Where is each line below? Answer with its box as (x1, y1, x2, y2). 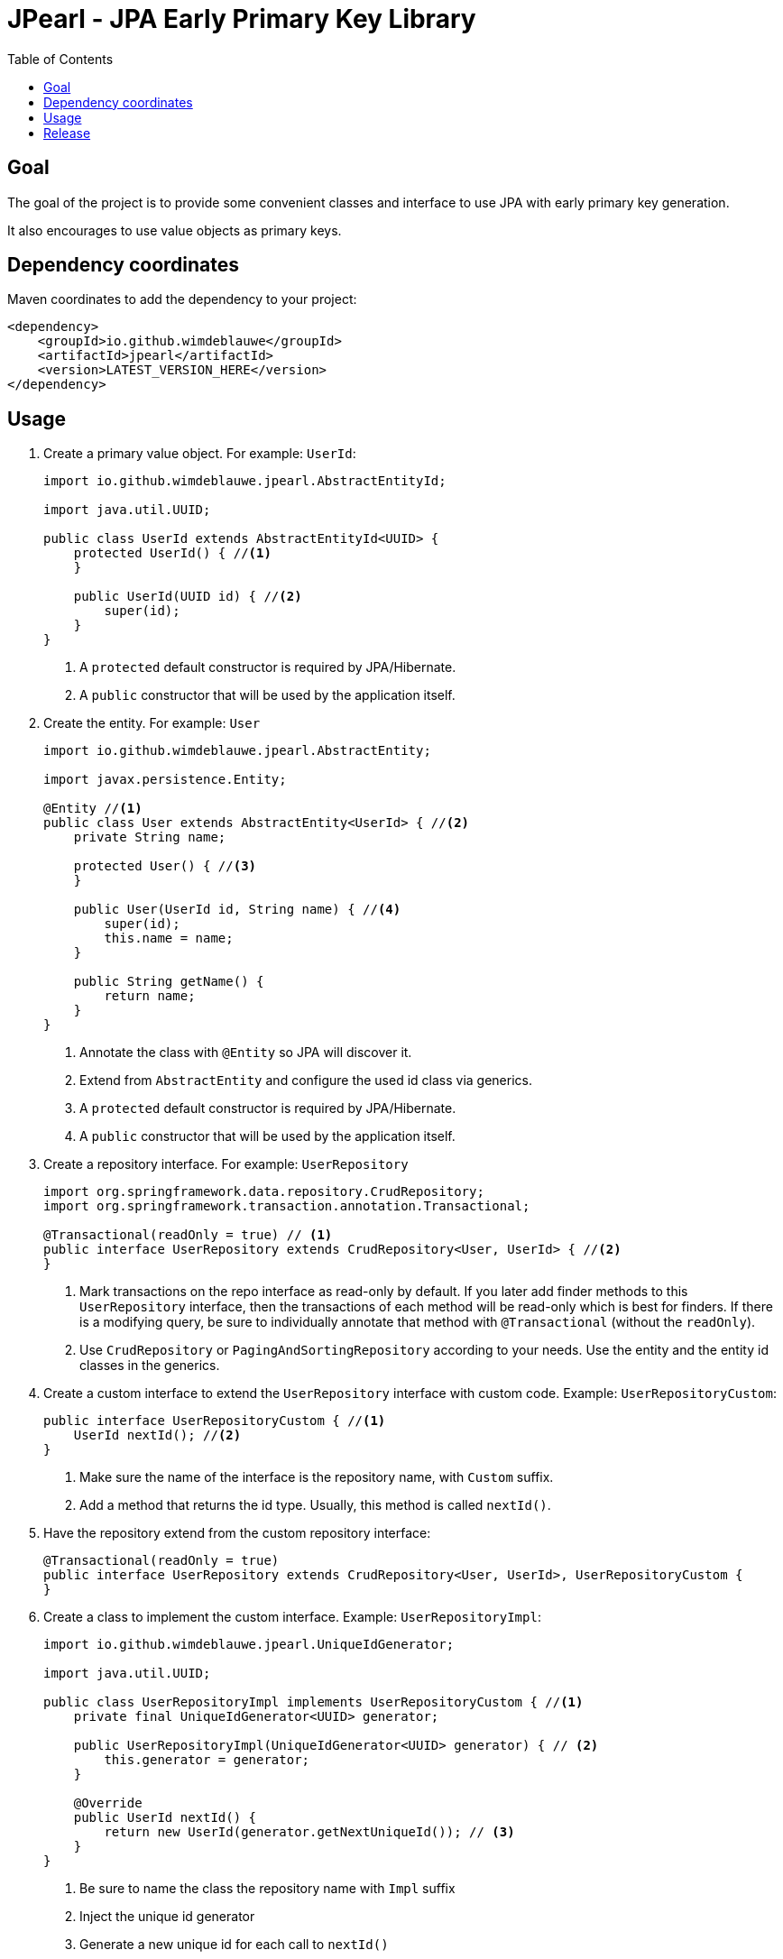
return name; (104, 989, 196, 1004)
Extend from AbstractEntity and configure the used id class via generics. (79, 1072, 533, 1089)
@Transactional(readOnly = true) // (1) (43, 1228, 333, 1243)
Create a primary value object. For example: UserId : (43, 446, 356, 462)
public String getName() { (73, 974, 264, 989)
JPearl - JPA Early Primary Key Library (7, 4, 476, 34)
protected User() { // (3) (73, 859, 257, 874)
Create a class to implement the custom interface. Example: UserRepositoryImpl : (43, 1609, 541, 1625)
